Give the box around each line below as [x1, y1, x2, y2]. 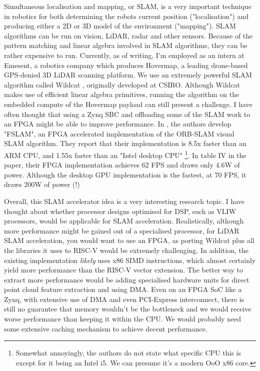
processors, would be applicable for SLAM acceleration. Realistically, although [4, 215, 244, 226]
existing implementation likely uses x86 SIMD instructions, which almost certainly [4, 254, 256, 265]
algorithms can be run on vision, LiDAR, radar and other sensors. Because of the [4, 30, 253, 40]
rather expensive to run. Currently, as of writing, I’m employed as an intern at [4, 49, 244, 60]
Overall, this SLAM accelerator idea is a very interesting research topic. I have [4, 195, 245, 206]
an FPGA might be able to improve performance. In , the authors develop [4, 118, 231, 129]
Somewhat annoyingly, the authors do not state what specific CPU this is [15, 347, 241, 358]
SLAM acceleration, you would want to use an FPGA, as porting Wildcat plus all [4, 235, 254, 245]
